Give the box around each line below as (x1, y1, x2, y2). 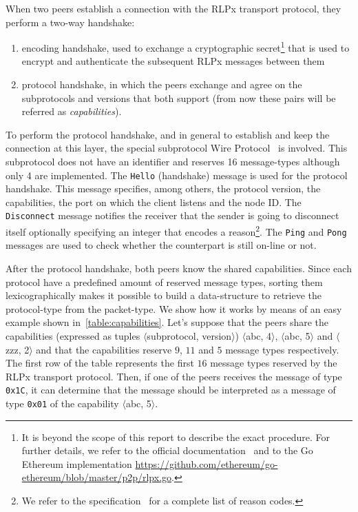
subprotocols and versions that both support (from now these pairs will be (21, 90, 336, 105)
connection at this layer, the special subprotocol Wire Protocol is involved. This (6, 141, 348, 155)
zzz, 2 (6, 342, 30, 356)
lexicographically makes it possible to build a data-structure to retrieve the (6, 288, 322, 303)
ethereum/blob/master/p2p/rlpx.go (21, 470, 172, 484)
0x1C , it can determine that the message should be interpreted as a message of (6, 382, 336, 397)
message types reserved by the (210, 356, 337, 370)
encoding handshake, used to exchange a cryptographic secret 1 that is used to (21, 39, 350, 54)
